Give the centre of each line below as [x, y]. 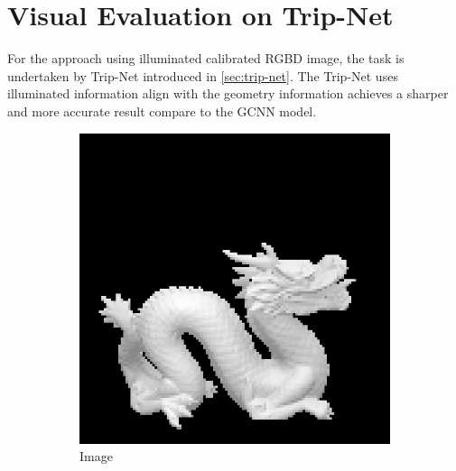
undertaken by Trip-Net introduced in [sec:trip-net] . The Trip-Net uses [203, 75]
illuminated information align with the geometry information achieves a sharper [228, 93]
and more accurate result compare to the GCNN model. [162, 111]
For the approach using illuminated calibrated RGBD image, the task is [206, 58]
